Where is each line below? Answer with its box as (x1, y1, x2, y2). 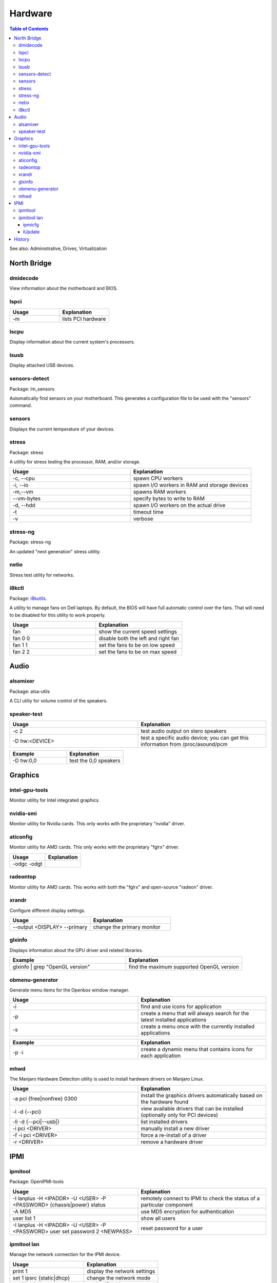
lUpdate (23, 229, 40, 235)
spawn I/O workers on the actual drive (133, 502, 226, 509)
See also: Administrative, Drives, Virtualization (9, 245, 107, 251)
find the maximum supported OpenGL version (128, 963, 240, 970)
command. (9, 402, 32, 409)
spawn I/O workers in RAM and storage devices (133, 481, 248, 489)
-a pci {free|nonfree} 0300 (12, 1095, 77, 1102)
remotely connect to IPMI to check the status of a (141, 1195, 260, 1202)
